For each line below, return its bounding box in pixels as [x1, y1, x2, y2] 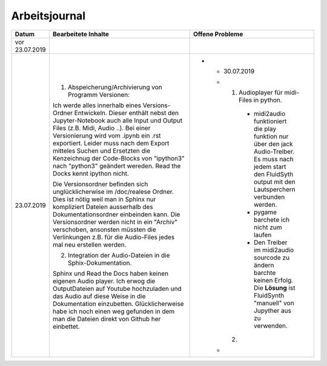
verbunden [253, 193, 285, 201]
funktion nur [253, 132, 289, 141]
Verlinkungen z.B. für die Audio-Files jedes [52, 233, 175, 241]
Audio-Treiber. [253, 147, 295, 156]
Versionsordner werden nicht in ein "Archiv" [52, 218, 178, 226]
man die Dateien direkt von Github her [52, 314, 161, 323]
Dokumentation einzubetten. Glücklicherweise [52, 299, 184, 308]
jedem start [253, 162, 286, 171]
